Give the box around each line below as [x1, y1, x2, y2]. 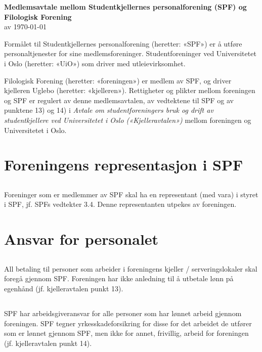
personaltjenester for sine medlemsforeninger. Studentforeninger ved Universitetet [4, 48, 256, 59]
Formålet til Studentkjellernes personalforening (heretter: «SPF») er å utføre [4, 38, 242, 49]
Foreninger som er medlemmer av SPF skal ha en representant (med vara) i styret [4, 189, 258, 199]
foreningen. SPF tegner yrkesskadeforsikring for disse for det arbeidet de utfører [4, 318, 252, 328]
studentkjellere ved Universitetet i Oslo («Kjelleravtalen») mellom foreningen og [4, 114, 251, 125]
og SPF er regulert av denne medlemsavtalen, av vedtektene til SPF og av [4, 95, 234, 105]
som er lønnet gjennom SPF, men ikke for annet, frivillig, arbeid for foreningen [4, 328, 249, 338]
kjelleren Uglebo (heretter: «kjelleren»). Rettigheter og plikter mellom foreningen [4, 85, 255, 96]
